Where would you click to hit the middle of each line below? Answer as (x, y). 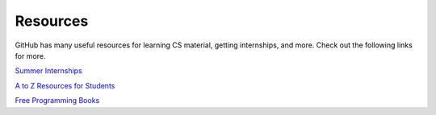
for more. (30, 55)
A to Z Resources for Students (65, 85)
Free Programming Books (57, 101)
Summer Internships (48, 71)
